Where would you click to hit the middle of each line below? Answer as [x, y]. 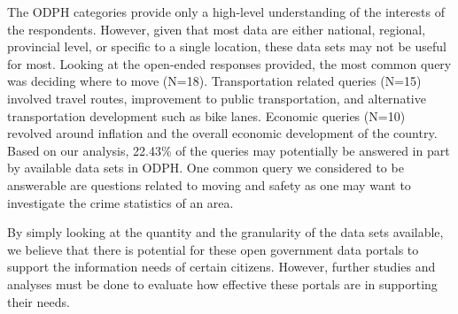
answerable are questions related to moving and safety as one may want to [209, 184]
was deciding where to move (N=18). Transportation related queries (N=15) [214, 81]
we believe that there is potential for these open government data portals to [213, 249]
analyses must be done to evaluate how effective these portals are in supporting [222, 283]
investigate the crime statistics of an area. [120, 202]
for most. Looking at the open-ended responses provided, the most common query [229, 63]
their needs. [39, 301]
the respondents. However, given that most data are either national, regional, [217, 29]
